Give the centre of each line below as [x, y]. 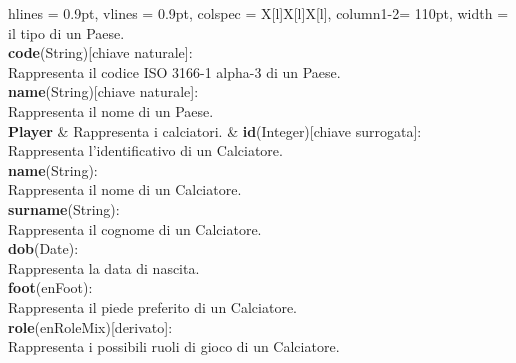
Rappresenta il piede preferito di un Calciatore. [153, 306]
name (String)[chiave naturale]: [103, 91]
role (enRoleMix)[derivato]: [90, 326]
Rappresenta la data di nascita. [104, 267]
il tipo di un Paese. [66, 32]
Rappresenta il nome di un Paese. [111, 110]
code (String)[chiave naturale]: [100, 52]
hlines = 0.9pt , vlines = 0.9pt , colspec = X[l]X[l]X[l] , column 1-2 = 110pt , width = [258, 13]
